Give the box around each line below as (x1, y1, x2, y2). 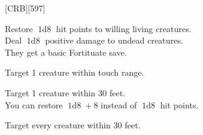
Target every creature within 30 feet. (5, 119, 141, 131)
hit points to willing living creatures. (56, 22, 192, 35)
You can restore (5, 98, 63, 111)
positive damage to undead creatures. (45, 34, 184, 47)
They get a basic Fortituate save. (5, 45, 127, 58)
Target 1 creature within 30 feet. (5, 86, 126, 99)
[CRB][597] (5, 2, 45, 14)
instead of (100, 98, 137, 111)
